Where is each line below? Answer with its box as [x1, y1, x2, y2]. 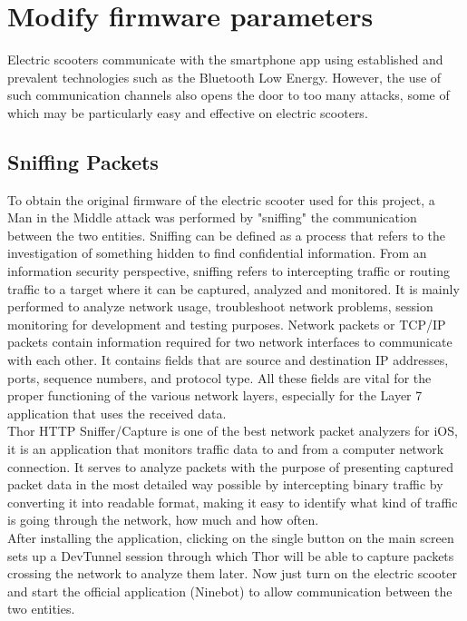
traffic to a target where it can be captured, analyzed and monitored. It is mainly [7, 279, 460, 298]
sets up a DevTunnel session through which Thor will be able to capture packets [7, 546, 454, 565]
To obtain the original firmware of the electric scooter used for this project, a [7, 190, 435, 209]
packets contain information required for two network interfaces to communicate [7, 332, 452, 351]
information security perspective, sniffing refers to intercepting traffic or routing [7, 261, 450, 281]
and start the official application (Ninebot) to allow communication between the [7, 581, 452, 600]
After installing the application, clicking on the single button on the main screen [7, 527, 454, 547]
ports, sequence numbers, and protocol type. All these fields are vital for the [7, 368, 432, 387]
